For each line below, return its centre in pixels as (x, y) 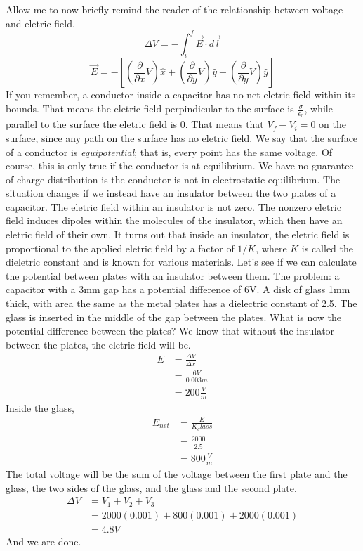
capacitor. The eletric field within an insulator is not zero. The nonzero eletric (173, 206)
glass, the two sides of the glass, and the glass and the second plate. (151, 487)
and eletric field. (40, 23)
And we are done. (44, 541)
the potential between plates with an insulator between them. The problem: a (173, 275)
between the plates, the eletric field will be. (98, 344)
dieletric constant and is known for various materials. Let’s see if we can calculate (181, 262)
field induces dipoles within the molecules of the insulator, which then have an (174, 220)
